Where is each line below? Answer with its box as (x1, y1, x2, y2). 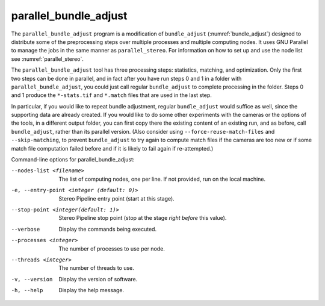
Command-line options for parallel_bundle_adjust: (11, 156, 135, 163)
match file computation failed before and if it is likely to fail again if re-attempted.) (11, 145, 214, 152)
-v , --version (11, 276, 53, 283)
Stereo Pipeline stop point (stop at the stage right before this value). (58, 214, 227, 222)
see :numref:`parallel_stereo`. (11, 55, 84, 63)
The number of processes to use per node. (58, 245, 166, 252)
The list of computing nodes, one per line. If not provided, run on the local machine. (58, 175, 266, 183)
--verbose (11, 226, 40, 233)
